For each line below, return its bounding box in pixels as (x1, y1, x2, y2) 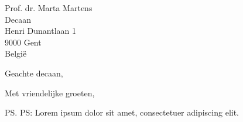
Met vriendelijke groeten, (5, 86, 95, 99)
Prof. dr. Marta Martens (5, 2, 93, 13)
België (5, 47, 27, 60)
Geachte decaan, (5, 67, 63, 79)
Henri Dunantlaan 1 (5, 25, 76, 37)
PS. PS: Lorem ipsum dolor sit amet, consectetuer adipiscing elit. (5, 106, 239, 118)
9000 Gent (5, 36, 42, 48)
